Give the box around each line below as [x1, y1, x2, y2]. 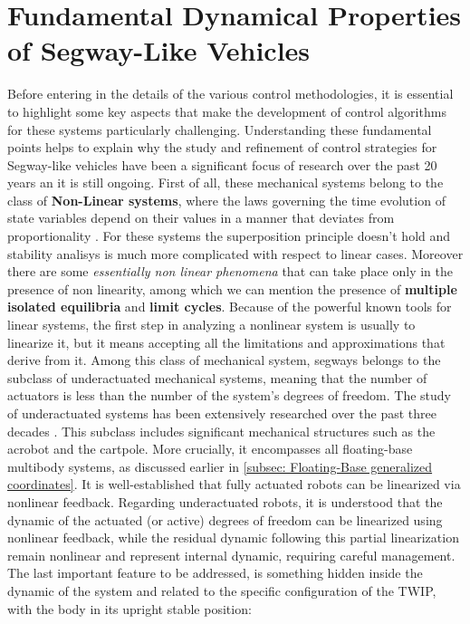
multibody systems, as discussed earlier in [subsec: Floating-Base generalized [7, 456, 433, 475]
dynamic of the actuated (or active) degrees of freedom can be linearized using [7, 510, 443, 529]
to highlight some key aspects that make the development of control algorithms [7, 101, 446, 120]
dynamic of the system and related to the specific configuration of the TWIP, [7, 581, 436, 600]
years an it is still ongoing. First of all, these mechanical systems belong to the [7, 173, 444, 192]
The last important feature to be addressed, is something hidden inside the [7, 563, 423, 582]
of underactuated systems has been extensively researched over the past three [7, 404, 436, 422]
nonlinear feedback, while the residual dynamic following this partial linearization [7, 528, 459, 547]
